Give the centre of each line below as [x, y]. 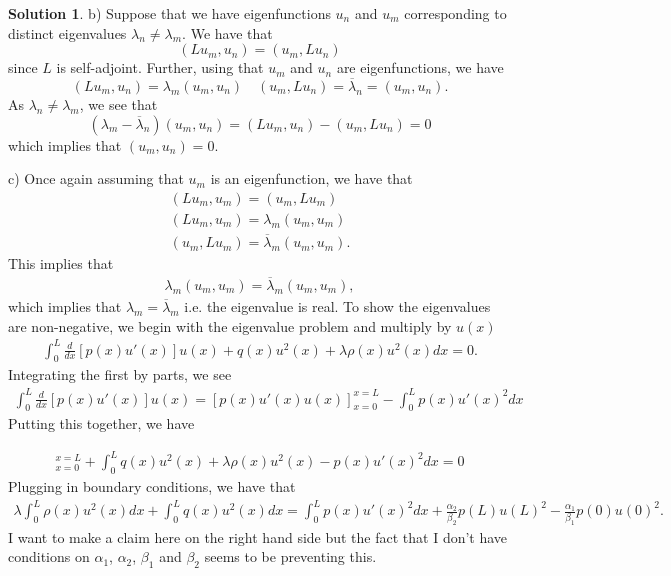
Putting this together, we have [101, 423]
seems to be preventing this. [290, 556]
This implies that [61, 263]
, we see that [118, 104]
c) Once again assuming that [96, 178]
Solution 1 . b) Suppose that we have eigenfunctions [169, 13]
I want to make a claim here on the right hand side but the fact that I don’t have [258, 536]
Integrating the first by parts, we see [120, 374]
